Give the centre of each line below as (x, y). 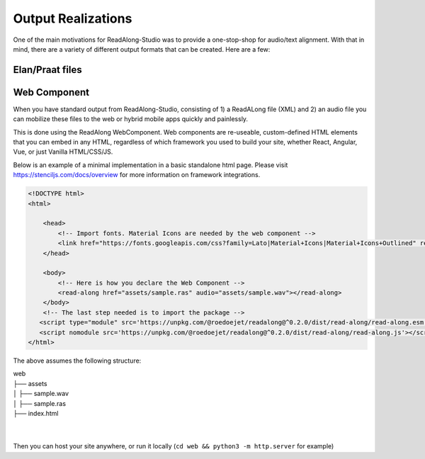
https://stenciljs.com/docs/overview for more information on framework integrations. (137, 175)
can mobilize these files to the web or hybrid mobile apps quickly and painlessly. (130, 119)
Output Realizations (73, 18)
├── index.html (36, 413)
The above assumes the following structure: (77, 361)
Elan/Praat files (47, 70)
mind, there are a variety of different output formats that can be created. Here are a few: (142, 49)
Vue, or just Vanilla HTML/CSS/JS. (63, 152)
